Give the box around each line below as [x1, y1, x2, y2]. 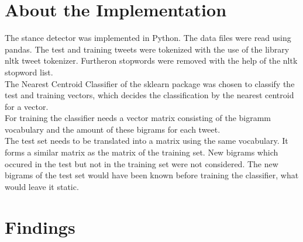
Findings [5, 215, 75, 238]
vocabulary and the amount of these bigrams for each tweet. [5, 123, 221, 135]
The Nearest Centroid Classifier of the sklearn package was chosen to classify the [5, 77, 295, 89]
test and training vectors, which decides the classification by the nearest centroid [5, 89, 294, 101]
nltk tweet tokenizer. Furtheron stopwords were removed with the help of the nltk [5, 54, 298, 67]
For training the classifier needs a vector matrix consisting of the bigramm [5, 112, 271, 124]
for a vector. [5, 100, 49, 112]
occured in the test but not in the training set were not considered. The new [5, 157, 278, 170]
